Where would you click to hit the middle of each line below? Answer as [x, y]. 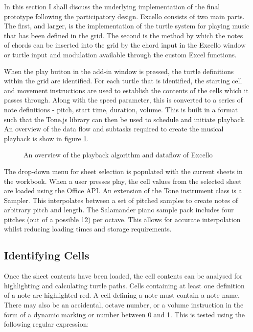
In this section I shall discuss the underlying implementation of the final [112, 6]
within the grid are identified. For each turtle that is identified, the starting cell [123, 81]
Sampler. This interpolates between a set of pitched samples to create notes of [121, 200]
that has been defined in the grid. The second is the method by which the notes [124, 35]
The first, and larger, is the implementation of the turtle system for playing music [127, 26]
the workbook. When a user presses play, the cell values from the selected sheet [123, 181]
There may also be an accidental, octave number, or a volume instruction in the [124, 305]
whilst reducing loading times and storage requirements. [88, 229]
